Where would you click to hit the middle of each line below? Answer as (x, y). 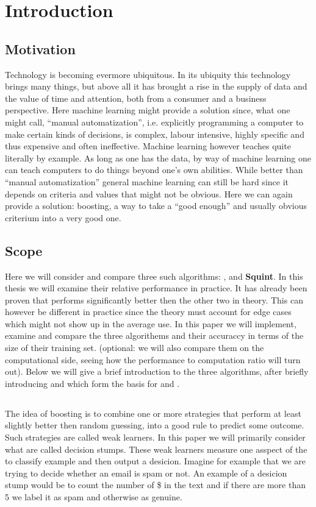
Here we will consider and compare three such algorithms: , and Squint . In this (154, 276)
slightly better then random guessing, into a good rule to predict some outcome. (155, 425)
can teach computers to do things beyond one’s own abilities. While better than (154, 170)
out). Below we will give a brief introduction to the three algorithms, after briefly (157, 371)
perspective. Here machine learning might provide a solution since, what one (148, 110)
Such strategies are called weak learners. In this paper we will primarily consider (155, 437)
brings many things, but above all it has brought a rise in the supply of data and (156, 86)
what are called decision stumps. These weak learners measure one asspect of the (156, 449)
